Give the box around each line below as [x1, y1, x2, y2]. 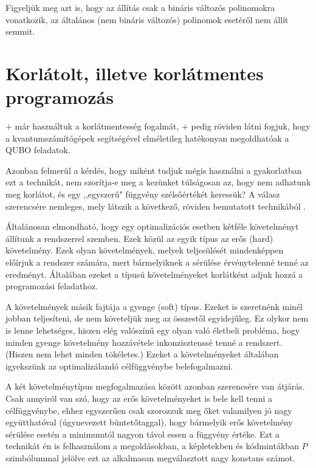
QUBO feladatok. [5, 143, 70, 156]
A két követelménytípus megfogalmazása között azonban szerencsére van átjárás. [5, 380, 305, 393]
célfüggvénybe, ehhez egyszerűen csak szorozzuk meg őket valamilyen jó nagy [5, 404, 292, 416]
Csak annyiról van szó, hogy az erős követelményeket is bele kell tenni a [5, 391, 272, 404]
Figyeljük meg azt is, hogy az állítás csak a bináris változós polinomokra [5, 1, 275, 13]
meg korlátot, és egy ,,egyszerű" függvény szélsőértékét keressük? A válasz [5, 188, 280, 201]
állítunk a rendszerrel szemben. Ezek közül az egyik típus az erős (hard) [5, 232, 273, 244]
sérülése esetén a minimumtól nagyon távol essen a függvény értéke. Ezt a [5, 427, 280, 440]
